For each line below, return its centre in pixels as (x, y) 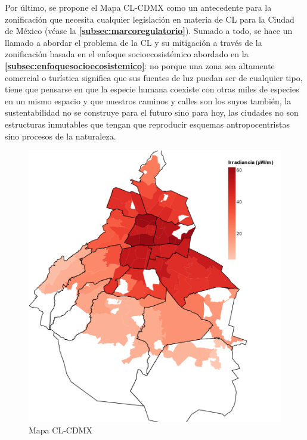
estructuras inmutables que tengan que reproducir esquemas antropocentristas (147, 124)
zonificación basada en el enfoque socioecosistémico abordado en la (127, 54)
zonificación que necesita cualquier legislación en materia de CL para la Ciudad (150, 19)
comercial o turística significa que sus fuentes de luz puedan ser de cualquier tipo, (154, 77)
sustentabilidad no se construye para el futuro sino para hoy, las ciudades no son (152, 112)
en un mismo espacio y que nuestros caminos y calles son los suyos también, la (148, 100)
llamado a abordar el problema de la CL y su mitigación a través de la (134, 42)
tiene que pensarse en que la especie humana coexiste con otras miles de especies (152, 89)
